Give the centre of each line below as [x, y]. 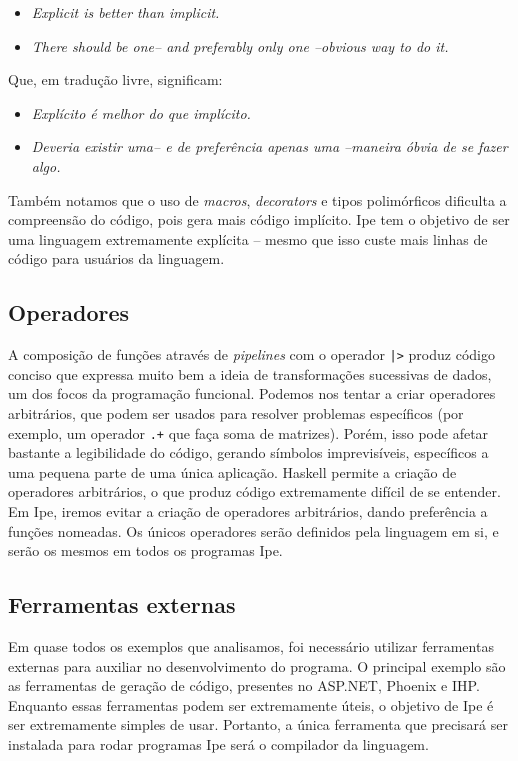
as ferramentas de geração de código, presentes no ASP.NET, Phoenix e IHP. [244, 685]
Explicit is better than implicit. [125, 12]
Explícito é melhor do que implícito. [141, 112]
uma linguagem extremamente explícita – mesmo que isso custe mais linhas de [248, 238]
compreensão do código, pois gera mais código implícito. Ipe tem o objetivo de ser [259, 219]
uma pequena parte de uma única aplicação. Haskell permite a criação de [232, 471]
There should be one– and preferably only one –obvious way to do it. [240, 45]
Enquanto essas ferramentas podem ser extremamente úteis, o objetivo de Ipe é [251, 704]
